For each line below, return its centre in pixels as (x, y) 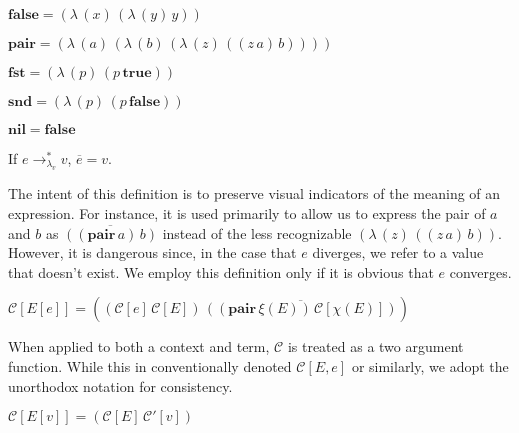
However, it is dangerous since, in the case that (152, 252)
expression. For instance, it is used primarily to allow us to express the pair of (247, 213)
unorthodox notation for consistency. (120, 385)
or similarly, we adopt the (430, 365)
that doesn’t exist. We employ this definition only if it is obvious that (221, 271)
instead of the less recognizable (257, 232)
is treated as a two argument (375, 346)
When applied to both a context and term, (139, 346)
